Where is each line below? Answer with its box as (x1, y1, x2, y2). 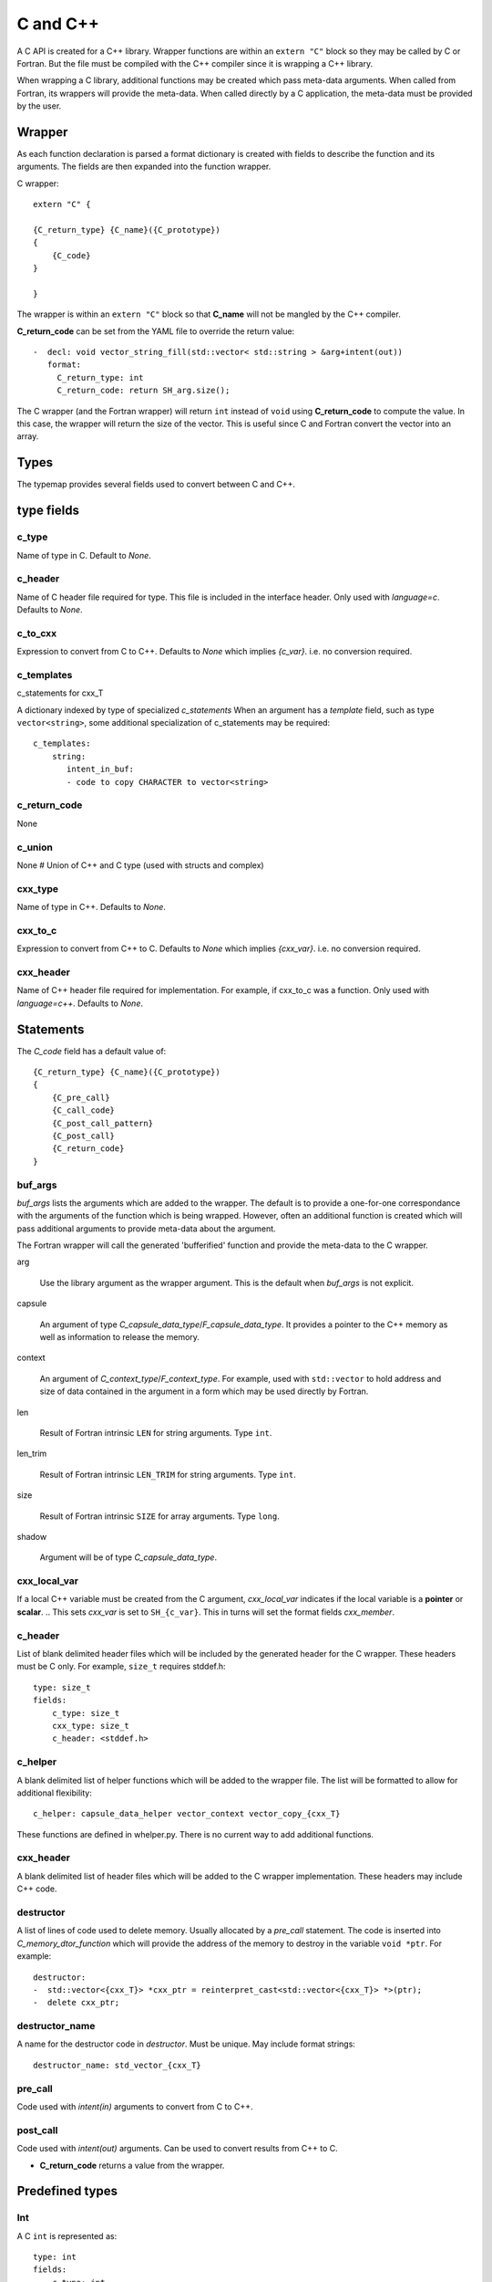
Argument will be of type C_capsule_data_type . (39, 1552, 218, 1563)
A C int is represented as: (16, 2230, 118, 2241)
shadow (16, 1531, 47, 1542)
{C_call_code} (51, 1105, 116, 1115)
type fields (16, 503, 79, 518)
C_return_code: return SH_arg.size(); (56, 385, 231, 396)
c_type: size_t (51, 1708, 120, 1718)
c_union (16, 841, 54, 853)
